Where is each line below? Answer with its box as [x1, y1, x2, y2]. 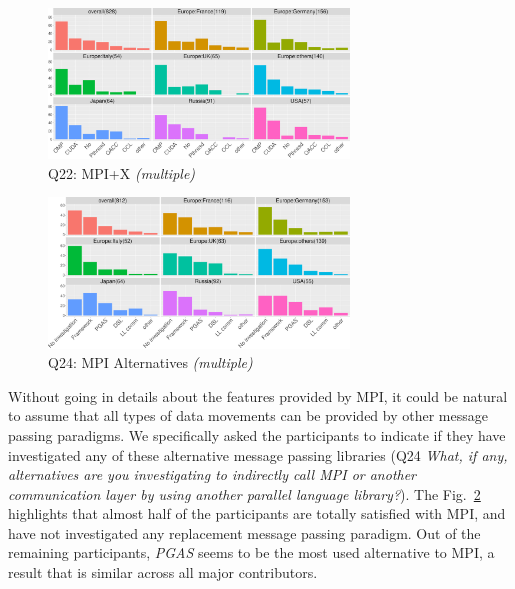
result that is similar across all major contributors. [8, 562, 318, 583]
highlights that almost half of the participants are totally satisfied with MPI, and [8, 503, 506, 524]
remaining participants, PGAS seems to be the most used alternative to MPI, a [8, 542, 495, 563]
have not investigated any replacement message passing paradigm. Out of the [8, 522, 481, 543]
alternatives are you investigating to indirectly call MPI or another [8, 464, 417, 485]
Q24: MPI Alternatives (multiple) [48, 352, 253, 373]
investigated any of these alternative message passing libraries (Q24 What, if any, [8, 444, 508, 465]
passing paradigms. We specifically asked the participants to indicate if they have [8, 424, 506, 445]
